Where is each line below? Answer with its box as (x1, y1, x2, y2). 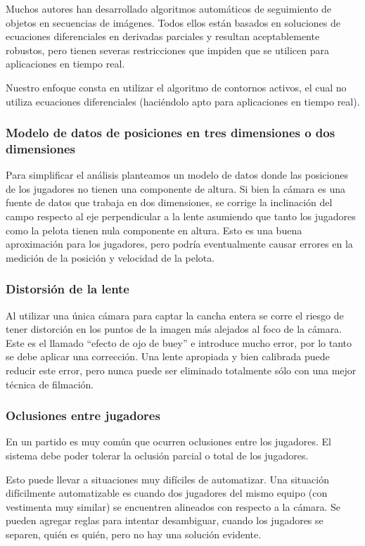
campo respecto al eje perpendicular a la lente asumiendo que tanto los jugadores (6, 209, 356, 224)
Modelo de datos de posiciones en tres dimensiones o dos (6, 124, 335, 141)
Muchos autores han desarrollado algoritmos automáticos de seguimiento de (6, 1, 331, 15)
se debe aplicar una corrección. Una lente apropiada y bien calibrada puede (6, 349, 330, 364)
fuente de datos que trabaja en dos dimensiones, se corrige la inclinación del (6, 195, 333, 210)
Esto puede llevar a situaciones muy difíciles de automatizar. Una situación (6, 471, 329, 486)
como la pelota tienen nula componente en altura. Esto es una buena (6, 222, 302, 237)
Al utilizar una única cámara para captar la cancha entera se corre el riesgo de (6, 307, 344, 322)
